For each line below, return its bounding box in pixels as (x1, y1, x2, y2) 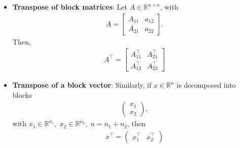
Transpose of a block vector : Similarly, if (12, 80, 152, 90)
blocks (12, 89, 32, 100)
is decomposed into (176, 80, 236, 90)
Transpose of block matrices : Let (12, 2, 128, 12)
